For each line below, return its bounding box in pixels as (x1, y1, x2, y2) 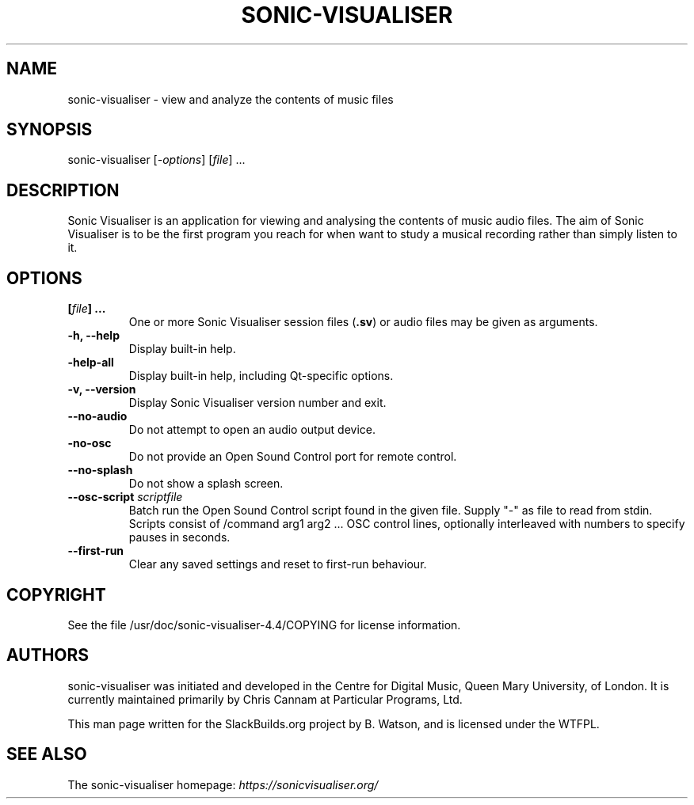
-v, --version (67, 382, 136, 397)
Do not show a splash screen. (128, 477, 284, 491)
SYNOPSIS (6, 120, 93, 140)
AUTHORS (6, 645, 90, 666)
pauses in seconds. (128, 530, 231, 545)
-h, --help (67, 328, 120, 343)
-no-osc (67, 436, 112, 450)
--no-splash (67, 463, 133, 477)
